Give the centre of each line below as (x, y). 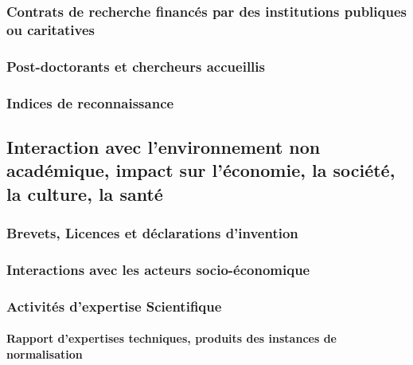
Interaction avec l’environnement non (164, 146)
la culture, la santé (85, 193)
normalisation (45, 353)
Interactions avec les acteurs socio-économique (158, 269)
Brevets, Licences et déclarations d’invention (152, 232)
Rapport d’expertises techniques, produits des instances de (171, 338)
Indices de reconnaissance (90, 102)
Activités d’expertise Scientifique (114, 306)
